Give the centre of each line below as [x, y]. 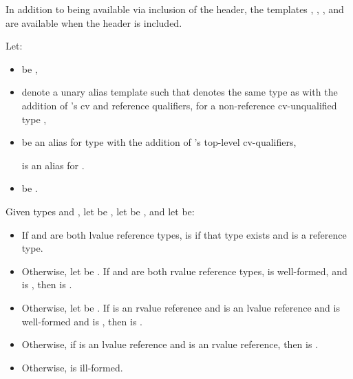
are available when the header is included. [94, 22]
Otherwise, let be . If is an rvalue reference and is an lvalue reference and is [181, 307]
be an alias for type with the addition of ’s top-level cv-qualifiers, [159, 142]
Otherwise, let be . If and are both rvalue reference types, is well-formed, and [184, 271]
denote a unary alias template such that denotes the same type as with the [180, 92]
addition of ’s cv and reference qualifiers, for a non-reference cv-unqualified [179, 105]
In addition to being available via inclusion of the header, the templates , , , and [175, 9]
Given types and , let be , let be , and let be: [100, 211]
